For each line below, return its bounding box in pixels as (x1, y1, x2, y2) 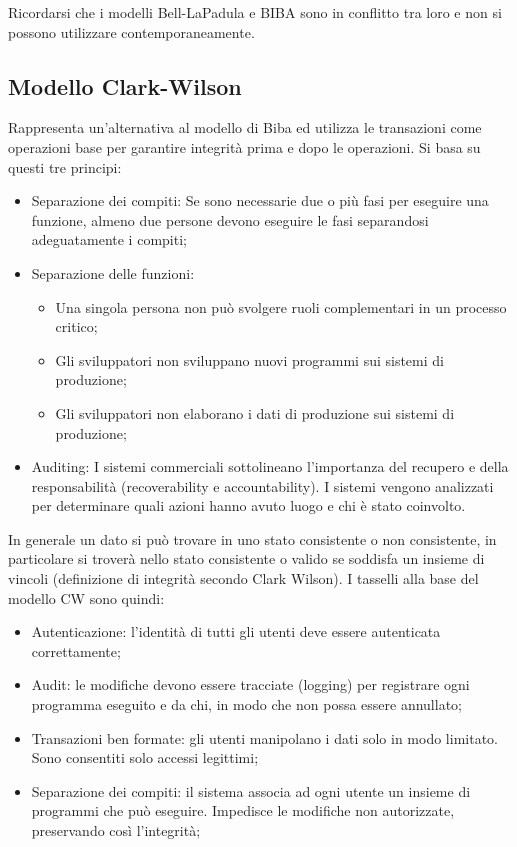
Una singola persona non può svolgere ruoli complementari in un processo (55, 296, 507, 317)
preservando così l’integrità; (31, 820, 201, 841)
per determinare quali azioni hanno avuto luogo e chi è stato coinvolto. (31, 495, 466, 516)
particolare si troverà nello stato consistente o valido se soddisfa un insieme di (8, 548, 485, 569)
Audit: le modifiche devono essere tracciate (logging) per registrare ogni (31, 674, 470, 695)
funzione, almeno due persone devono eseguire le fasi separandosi (31, 209, 429, 230)
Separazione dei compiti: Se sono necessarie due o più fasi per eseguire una (31, 190, 489, 211)
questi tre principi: (8, 156, 122, 177)
